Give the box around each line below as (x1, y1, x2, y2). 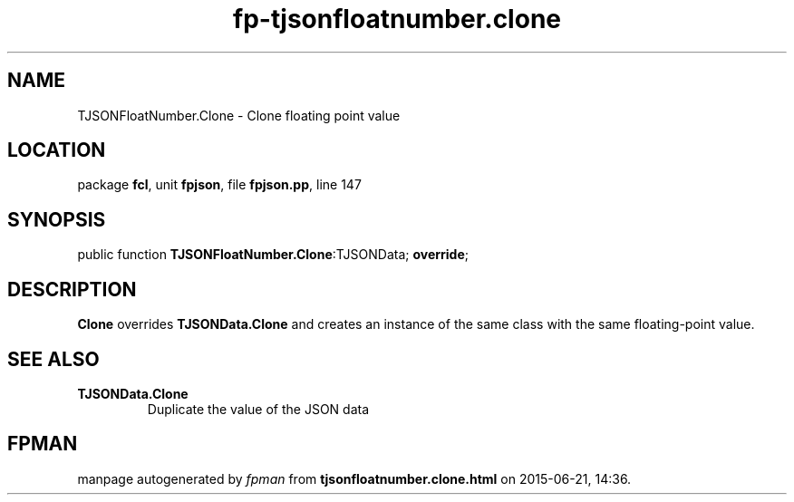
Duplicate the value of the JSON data (147, 401, 370, 417)
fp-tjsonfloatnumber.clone (232, 4, 561, 34)
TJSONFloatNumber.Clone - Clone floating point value (77, 107, 401, 123)
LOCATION (7, 139, 106, 162)
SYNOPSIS (7, 208, 106, 231)
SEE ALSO (7, 347, 100, 371)
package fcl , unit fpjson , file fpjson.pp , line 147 (77, 177, 362, 193)
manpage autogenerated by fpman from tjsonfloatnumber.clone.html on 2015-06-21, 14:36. (77, 470, 632, 487)
